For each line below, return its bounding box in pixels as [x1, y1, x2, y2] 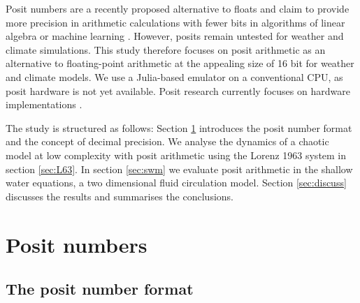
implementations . [6, 97, 82, 112]
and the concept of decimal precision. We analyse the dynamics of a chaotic [6, 134, 329, 149]
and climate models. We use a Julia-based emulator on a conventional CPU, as [6, 69, 343, 84]
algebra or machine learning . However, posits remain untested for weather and [6, 29, 344, 43]
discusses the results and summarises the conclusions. [6, 189, 233, 203]
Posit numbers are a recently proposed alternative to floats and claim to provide [6, 1, 350, 15]
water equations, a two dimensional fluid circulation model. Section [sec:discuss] [6, 175, 347, 190]
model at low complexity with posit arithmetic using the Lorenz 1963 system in [6, 147, 347, 162]
